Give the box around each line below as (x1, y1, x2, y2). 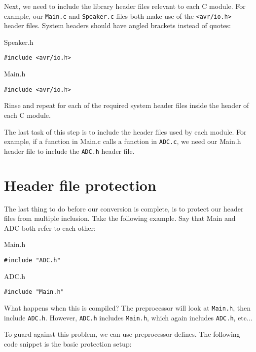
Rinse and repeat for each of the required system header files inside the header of (4, 100, 249, 110)
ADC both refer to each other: (4, 222, 96, 233)
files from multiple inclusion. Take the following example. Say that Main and (4, 213, 236, 223)
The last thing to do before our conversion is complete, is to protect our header (4, 203, 244, 213)
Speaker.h (4, 36, 34, 47)
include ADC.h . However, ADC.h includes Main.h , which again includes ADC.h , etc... (4, 312, 253, 322)
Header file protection (4, 175, 156, 195)
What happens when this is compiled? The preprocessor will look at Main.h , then (4, 302, 251, 313)
